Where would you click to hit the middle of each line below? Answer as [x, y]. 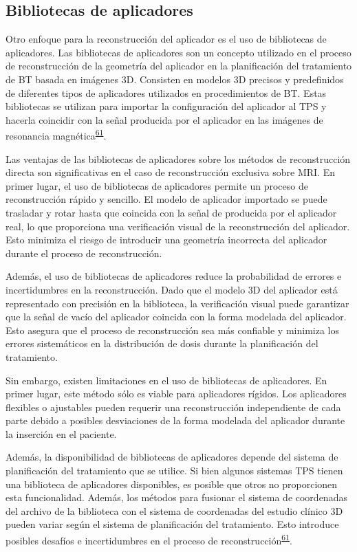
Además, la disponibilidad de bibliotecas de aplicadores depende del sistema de [172, 457]
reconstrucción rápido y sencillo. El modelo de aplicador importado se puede [166, 199]
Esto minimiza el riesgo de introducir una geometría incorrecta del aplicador [166, 240]
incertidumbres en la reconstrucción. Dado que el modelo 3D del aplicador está [172, 289]
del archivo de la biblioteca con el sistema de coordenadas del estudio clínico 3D [174, 510]
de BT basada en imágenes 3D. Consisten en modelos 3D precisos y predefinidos [175, 79]
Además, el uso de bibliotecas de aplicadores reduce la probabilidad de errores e [174, 276]
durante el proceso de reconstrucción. [84, 253]
